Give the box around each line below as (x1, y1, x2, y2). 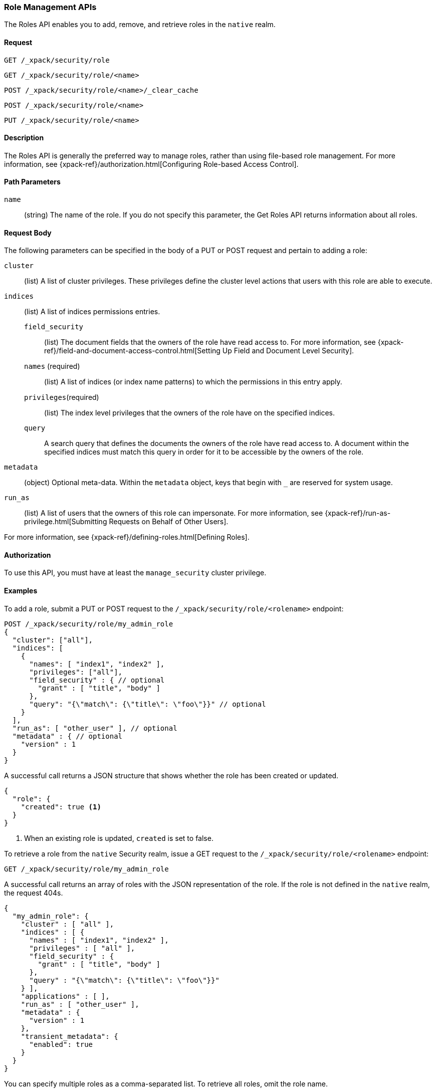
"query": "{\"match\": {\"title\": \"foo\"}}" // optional (29, 700, 266, 708)
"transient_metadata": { (21, 1032, 118, 1040)
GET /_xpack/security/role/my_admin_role (4, 864, 169, 873)
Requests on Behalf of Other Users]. (109, 517, 229, 526)
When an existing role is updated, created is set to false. (24, 833, 213, 842)
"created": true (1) (21, 802, 101, 811)
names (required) (24, 362, 80, 371)
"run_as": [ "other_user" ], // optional (12, 724, 177, 732)
